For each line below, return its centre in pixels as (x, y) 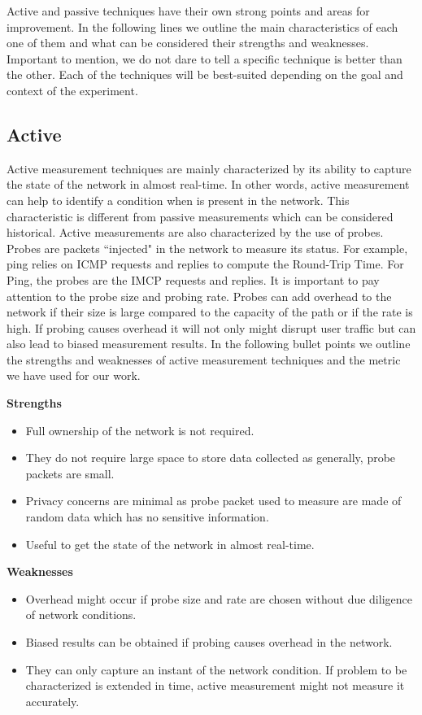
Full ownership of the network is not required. (140, 430)
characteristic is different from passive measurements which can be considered (200, 216)
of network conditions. (81, 615)
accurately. (52, 701)
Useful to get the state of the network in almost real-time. (170, 544)
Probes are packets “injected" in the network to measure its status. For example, (207, 248)
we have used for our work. (74, 375)
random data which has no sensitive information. (147, 517)
